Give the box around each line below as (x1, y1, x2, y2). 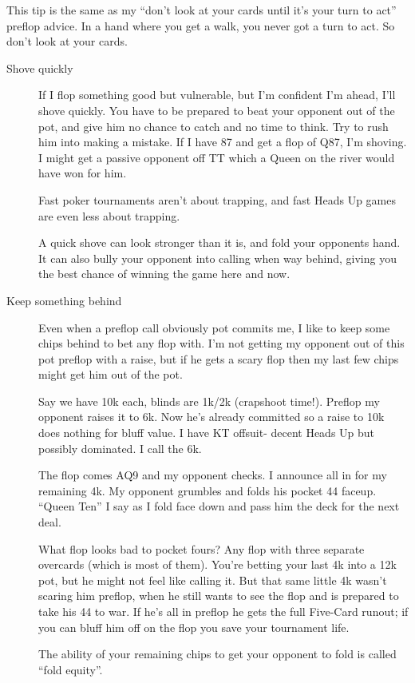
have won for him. (38, 165, 127, 181)
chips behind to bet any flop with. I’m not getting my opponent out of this (38, 335, 405, 351)
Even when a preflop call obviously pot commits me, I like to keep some (38, 319, 390, 336)
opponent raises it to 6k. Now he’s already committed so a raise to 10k (38, 408, 385, 425)
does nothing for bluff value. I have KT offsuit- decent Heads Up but (38, 424, 375, 441)
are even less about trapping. (38, 207, 180, 224)
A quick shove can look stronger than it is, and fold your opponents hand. (38, 234, 401, 251)
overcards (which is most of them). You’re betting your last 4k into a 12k (38, 556, 397, 573)
